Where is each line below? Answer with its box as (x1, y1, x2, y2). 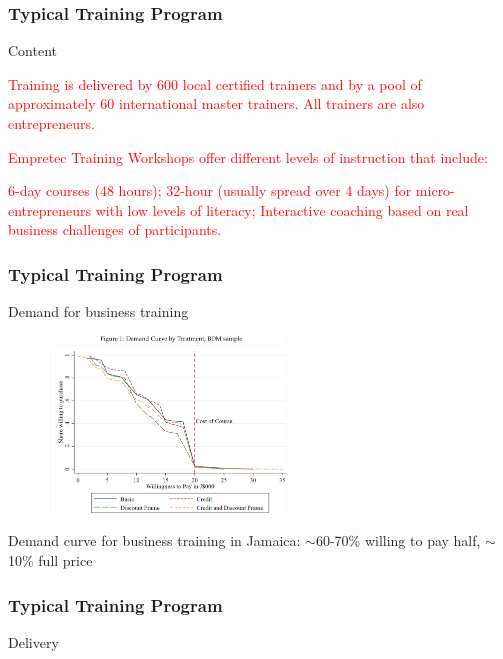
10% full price (8, 550, 93, 571)
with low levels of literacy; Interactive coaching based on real (95, 199, 469, 220)
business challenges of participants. (8, 219, 222, 240)
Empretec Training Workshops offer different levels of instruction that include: (8, 146, 488, 167)
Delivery (8, 631, 59, 652)
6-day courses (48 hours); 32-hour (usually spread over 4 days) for (8, 180, 412, 201)
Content (8, 40, 57, 61)
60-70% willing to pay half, (315, 530, 481, 551)
